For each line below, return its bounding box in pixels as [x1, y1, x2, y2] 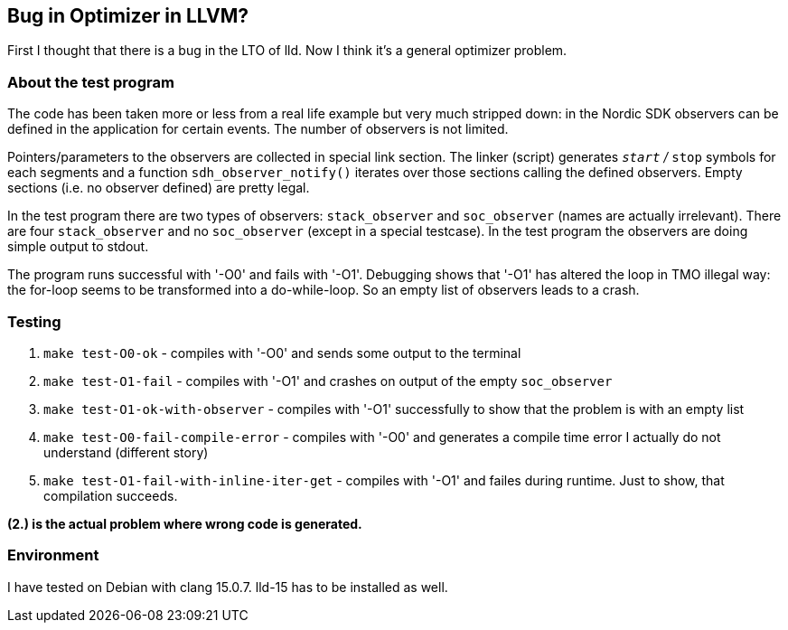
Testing [7, 312, 61, 331]
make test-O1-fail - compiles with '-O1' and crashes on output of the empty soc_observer [43, 372, 613, 389]
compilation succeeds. [43, 487, 178, 503]
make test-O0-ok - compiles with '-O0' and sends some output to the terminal [43, 344, 521, 361]
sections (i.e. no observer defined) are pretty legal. [7, 180, 310, 196]
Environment [7, 546, 99, 565]
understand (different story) [43, 444, 209, 460]
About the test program [7, 72, 174, 91]
